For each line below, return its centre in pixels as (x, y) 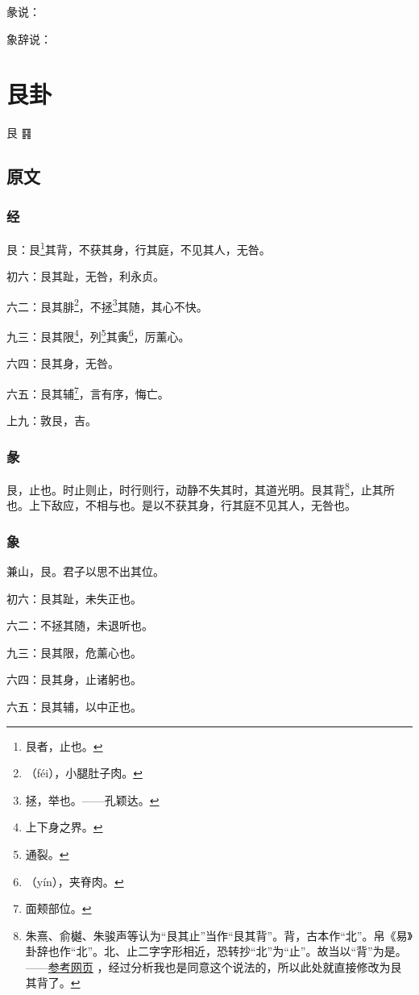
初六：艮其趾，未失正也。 (74, 598)
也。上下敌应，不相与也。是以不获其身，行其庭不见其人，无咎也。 (181, 505)
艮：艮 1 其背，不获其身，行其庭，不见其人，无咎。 (139, 248)
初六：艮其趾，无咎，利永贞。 (85, 276)
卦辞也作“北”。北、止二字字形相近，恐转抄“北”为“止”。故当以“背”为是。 (216, 951)
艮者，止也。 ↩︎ (64, 745)
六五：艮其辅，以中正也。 (74, 706)
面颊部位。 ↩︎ (58, 908)
